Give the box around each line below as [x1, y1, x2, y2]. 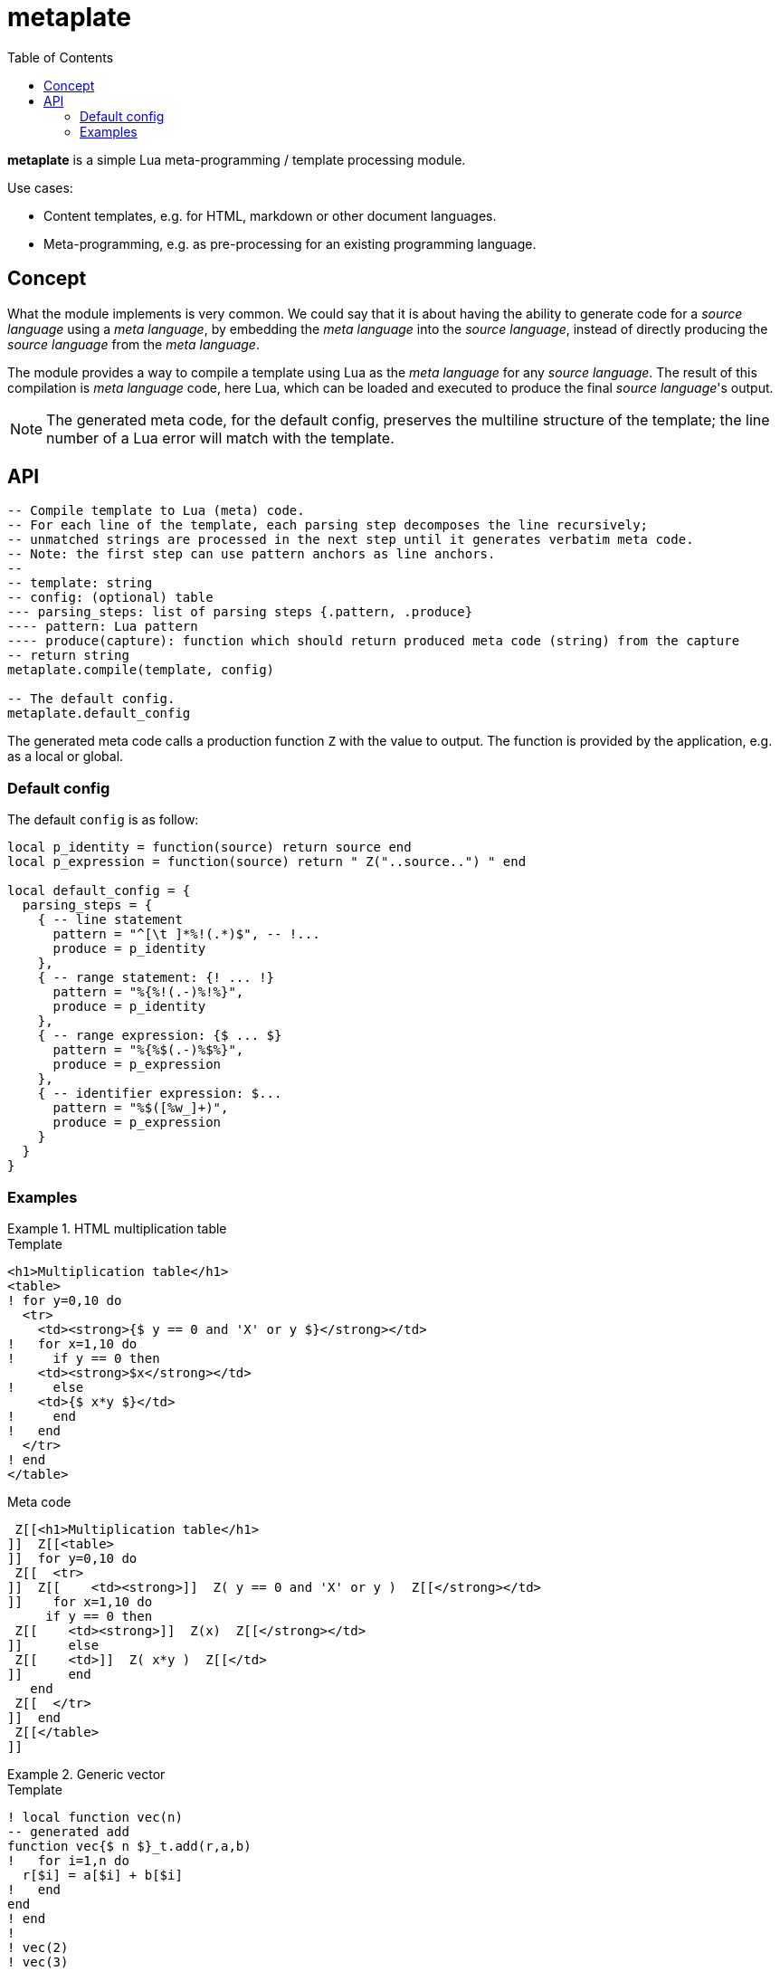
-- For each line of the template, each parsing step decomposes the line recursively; [7, 518, 649, 533]
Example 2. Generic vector [7, 1766, 166, 1782]
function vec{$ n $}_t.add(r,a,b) [7, 1838, 252, 1853]
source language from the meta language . [7, 336, 260, 352]
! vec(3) [7, 1954, 69, 1969]
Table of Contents [7, 49, 114, 65]
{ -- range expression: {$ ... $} [37, 1028, 282, 1043]
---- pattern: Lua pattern [7, 619, 198, 634]
